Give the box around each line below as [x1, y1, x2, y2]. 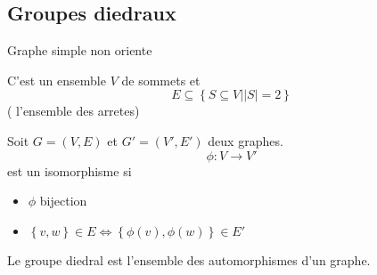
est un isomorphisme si [7, 161, 132, 180]
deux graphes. [208, 131, 283, 150]
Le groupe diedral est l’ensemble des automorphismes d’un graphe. [7, 250, 371, 269]
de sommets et [121, 70, 201, 89]
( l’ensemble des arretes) [7, 101, 140, 120]
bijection [39, 191, 87, 210]
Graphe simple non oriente [7, 41, 152, 60]
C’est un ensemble [7, 70, 106, 89]
